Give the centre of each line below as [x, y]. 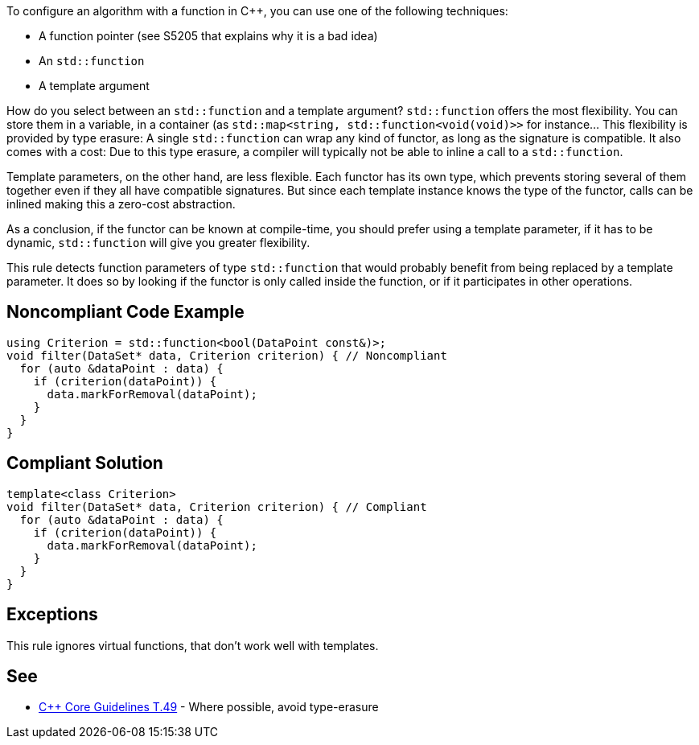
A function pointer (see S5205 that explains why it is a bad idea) [208, 36]
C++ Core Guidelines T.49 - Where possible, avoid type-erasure [209, 707]
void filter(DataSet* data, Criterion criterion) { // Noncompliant [227, 355]
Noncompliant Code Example [125, 312]
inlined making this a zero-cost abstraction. [121, 204]
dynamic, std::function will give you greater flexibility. [158, 243]
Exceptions [52, 615]
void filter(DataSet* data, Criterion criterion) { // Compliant [217, 506]
